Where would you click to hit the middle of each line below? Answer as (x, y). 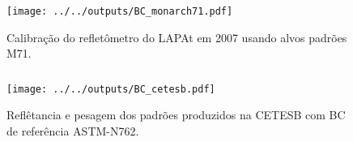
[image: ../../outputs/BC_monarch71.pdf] (120, 11)
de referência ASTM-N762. (73, 130)
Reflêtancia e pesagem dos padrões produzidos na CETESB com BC (176, 115)
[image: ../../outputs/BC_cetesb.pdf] (111, 89)
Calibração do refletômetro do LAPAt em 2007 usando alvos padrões (177, 37)
